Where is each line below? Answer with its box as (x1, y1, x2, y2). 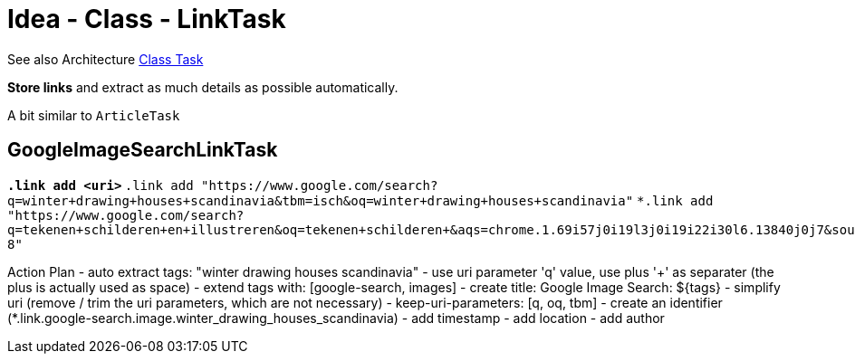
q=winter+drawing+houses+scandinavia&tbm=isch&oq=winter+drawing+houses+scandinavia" (7, 193, 634, 208)
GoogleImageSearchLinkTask (7, 138, 278, 162)
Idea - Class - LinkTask (7, 4, 286, 34)
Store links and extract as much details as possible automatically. (7, 79, 399, 95)
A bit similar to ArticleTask (7, 107, 180, 123)
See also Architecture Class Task (7, 51, 204, 67)
